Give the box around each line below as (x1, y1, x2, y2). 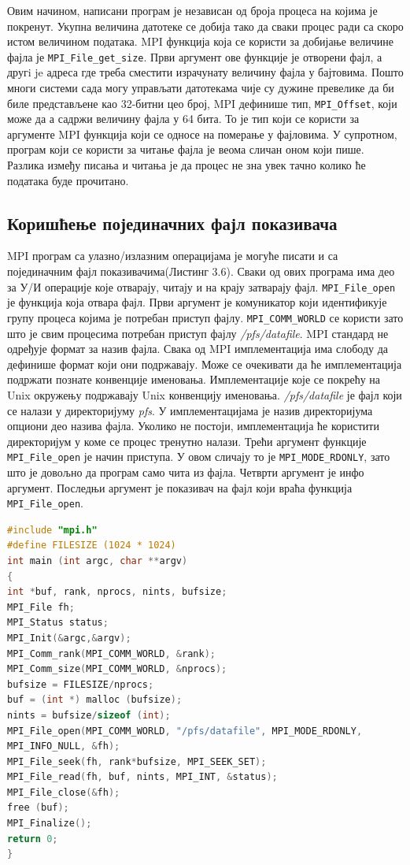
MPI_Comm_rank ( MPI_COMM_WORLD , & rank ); (7, 648, 216, 659)
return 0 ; (7, 833, 58, 845)
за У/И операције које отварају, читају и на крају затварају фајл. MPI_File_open (7, 278, 396, 295)
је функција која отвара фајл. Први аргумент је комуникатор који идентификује (7, 294, 387, 310)
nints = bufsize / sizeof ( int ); (7, 709, 171, 721)
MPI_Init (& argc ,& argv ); (7, 632, 131, 644)
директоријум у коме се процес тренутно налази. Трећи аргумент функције (7, 432, 367, 449)
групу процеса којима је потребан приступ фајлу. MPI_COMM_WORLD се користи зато (7, 309, 404, 325)
